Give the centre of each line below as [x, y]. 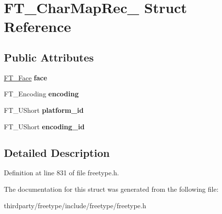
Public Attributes [49, 57]
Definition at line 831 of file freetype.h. [62, 173]
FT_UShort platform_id [44, 110]
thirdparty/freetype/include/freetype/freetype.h [75, 205]
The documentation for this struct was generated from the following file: [111, 189]
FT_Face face [26, 77]
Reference [38, 26]
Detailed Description [57, 152]
